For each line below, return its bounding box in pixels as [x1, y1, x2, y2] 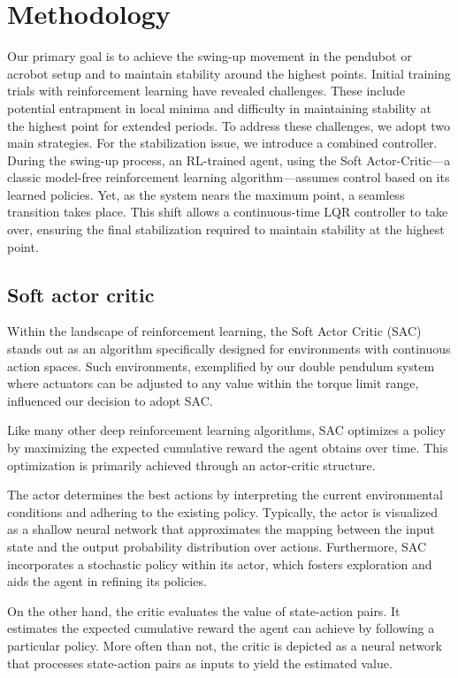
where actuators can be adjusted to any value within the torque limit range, [7, 374, 419, 392]
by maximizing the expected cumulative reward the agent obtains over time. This [7, 438, 448, 457]
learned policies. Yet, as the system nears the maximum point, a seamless [7, 185, 405, 203]
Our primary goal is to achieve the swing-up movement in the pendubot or [7, 47, 412, 65]
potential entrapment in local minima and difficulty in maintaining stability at [7, 98, 432, 117]
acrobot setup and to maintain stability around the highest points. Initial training [7, 64, 451, 82]
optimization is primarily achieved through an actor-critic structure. [7, 455, 376, 474]
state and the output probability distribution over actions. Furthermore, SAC [7, 537, 427, 555]
